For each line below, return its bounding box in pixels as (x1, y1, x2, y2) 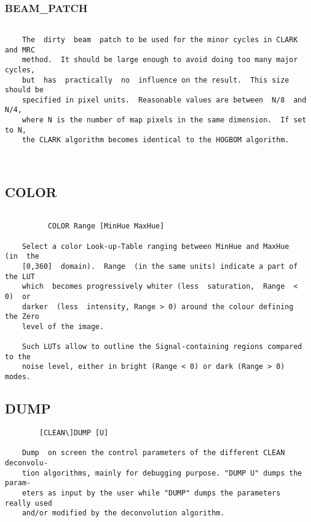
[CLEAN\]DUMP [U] (39, 428, 108, 437)
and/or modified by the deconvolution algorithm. (22, 509, 225, 518)
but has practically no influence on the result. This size (22, 75, 289, 84)
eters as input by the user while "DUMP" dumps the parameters (22, 488, 281, 497)
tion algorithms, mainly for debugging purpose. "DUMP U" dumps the (22, 468, 302, 477)
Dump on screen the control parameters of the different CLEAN (22, 448, 285, 458)
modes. (5, 373, 31, 382)
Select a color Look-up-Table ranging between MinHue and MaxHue (22, 242, 289, 251)
